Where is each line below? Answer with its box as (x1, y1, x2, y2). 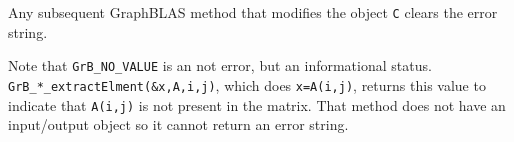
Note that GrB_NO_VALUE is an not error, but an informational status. (8, 55, 432, 76)
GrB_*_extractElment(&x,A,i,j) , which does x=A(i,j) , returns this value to (8, 74, 486, 95)
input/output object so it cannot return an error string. (8, 114, 349, 135)
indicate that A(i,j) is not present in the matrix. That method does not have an (8, 94, 506, 115)
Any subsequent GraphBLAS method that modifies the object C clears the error (8, 2, 498, 22)
